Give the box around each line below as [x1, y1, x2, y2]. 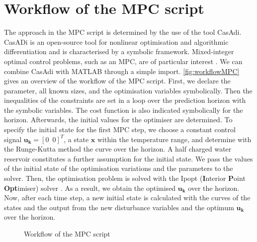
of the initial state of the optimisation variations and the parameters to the [4, 163, 233, 173]
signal [4, 134, 22, 144]
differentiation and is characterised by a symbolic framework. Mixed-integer [4, 46, 234, 57]
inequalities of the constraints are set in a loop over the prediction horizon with [4, 95, 246, 105]
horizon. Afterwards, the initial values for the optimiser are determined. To [4, 114, 233, 125]
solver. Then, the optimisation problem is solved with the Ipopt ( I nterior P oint [4, 173, 246, 183]
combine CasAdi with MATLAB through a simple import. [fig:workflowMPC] [4, 66, 240, 76]
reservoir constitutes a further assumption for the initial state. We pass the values [4, 153, 253, 163]
